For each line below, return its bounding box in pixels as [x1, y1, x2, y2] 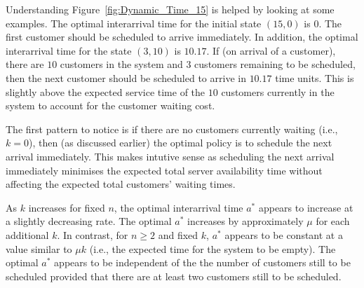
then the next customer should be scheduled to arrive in [6, 70, 246, 85]
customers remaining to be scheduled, [194, 57, 356, 71]
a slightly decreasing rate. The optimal [6, 214, 172, 228]
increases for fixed [28, 200, 105, 214]
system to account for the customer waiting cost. [6, 98, 215, 113]
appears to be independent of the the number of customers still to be [54, 255, 351, 270]
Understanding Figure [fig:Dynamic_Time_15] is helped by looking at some [6, 2, 335, 16]
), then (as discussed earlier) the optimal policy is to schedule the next [28, 135, 332, 150]
